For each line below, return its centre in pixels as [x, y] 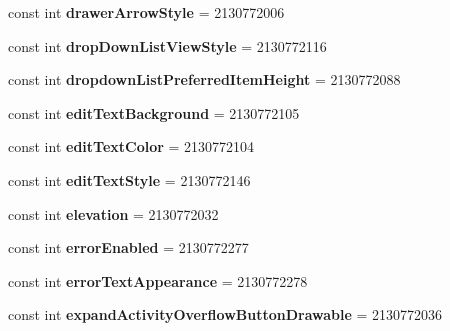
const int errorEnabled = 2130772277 [128, 247]
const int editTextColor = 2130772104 [131, 146]
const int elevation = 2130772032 [113, 213]
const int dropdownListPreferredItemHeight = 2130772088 [204, 79]
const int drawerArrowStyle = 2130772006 [146, 12]
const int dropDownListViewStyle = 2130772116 [167, 45]
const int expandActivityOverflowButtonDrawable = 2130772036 [225, 314]
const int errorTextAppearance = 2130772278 [158, 280]
